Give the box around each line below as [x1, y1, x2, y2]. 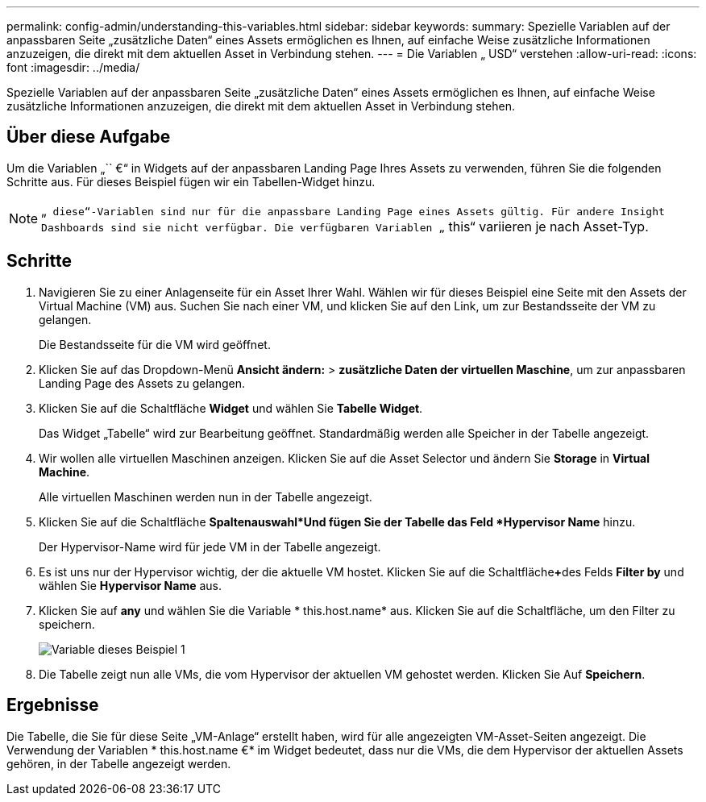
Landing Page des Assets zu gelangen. [39, 376, 245, 390]
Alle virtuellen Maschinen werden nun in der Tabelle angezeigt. [39, 489, 372, 504]
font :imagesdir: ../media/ [6, 60, 140, 74]
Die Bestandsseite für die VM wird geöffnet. [39, 337, 271, 351]
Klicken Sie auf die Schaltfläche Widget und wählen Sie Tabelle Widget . [39, 401, 423, 415]
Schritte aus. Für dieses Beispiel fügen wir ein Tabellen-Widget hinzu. [6, 174, 376, 189]
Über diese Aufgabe [6, 127, 171, 148]
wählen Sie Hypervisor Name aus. [39, 578, 222, 592]
